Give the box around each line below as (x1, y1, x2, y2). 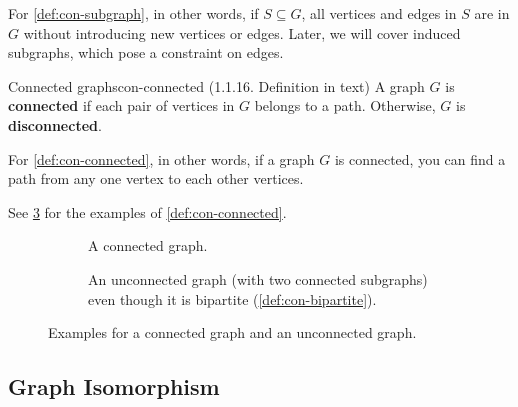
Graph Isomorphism (8, 371, 220, 402)
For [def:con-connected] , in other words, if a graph (8, 148, 315, 169)
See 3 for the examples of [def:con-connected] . (8, 201, 287, 222)
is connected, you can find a (334, 148, 506, 169)
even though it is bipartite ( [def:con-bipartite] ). (88, 288, 377, 309)
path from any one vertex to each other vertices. (8, 168, 304, 189)
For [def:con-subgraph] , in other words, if (8, 3, 259, 23)
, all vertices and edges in (301, 3, 457, 23)
